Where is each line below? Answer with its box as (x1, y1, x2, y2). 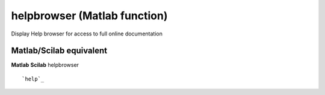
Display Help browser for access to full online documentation (11, 30, 162, 37)
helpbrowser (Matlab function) (11, 9, 168, 22)
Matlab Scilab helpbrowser (11, 61, 79, 69)
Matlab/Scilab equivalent (11, 46, 108, 56)
